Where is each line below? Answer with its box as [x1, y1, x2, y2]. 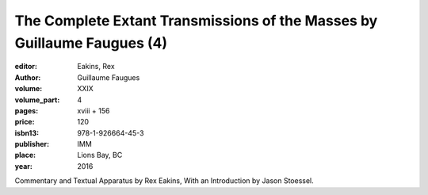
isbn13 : [14, 128, 40, 138]
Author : [14, 72, 41, 82]
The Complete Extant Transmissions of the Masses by [14, 12, 378, 29]
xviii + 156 [77, 105, 110, 115]
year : [14, 161, 33, 170]
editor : [14, 62, 37, 71]
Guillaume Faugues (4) [14, 34, 168, 52]
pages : [14, 105, 39, 115]
